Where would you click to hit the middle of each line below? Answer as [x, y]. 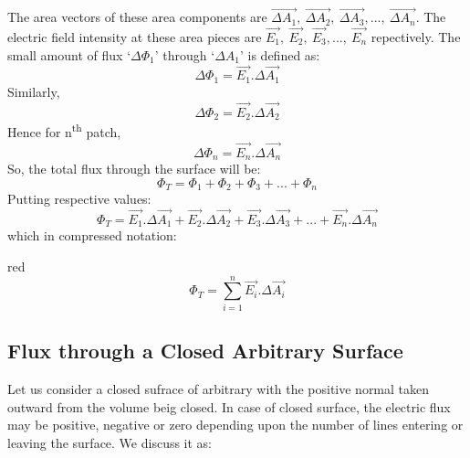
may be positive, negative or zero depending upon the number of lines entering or [235, 425]
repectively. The [416, 37]
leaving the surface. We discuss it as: [110, 442]
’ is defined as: [280, 54]
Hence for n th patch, [64, 130]
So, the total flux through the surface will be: [134, 169]
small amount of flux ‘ [69, 54]
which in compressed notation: [92, 235]
